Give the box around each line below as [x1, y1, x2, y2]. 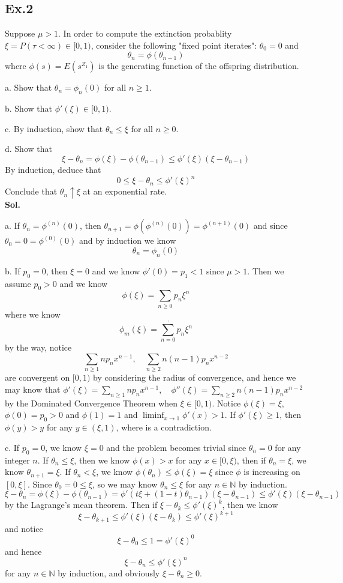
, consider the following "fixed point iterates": [91, 38, 257, 51]
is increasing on [243, 465, 300, 478]
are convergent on [5, 371, 70, 384]
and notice [5, 522, 43, 534]
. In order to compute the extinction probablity [58, 27, 232, 40]
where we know [5, 307, 61, 320]
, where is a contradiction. [116, 421, 212, 433]
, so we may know [92, 477, 158, 490]
